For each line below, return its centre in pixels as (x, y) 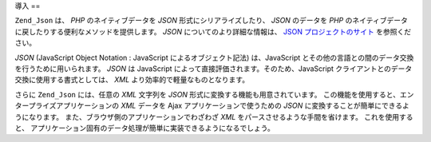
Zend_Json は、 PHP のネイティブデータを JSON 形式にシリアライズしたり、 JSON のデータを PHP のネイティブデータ (212, 21)
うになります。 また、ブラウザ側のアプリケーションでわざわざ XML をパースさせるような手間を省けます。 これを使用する (214, 116)
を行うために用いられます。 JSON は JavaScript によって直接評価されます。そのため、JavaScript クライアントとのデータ (214, 69)
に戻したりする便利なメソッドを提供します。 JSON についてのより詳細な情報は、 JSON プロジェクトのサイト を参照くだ (213, 31)
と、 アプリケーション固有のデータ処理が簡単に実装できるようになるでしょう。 (144, 128)
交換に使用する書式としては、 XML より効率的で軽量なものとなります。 (132, 80)
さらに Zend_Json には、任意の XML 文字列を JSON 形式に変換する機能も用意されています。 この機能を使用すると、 (208, 94)
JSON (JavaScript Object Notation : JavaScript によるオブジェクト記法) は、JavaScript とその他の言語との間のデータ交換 (214, 57)
